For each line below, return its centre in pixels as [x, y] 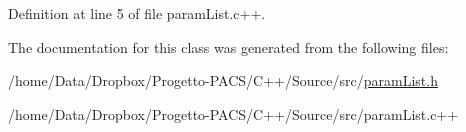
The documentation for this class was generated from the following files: [228, 46]
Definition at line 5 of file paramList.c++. [137, 13]
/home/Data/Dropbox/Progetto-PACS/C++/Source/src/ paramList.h [223, 80]
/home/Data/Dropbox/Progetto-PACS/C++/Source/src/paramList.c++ [233, 113]
